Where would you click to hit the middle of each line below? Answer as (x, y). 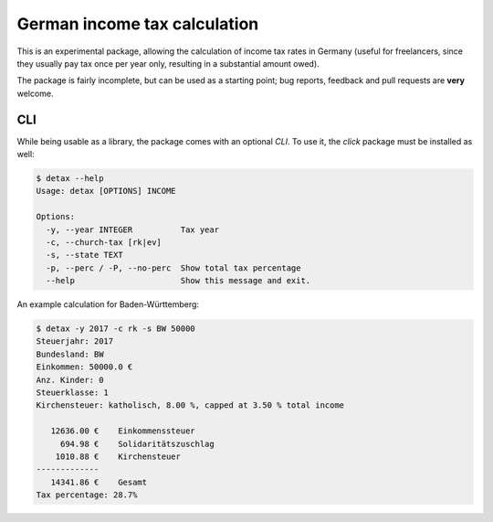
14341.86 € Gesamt (99, 482)
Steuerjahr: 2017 (75, 341)
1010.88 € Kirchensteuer (118, 457)
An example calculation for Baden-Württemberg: (108, 304)
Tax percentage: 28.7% (87, 495)
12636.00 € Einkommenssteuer (123, 431)
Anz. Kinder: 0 (70, 380)
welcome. (35, 93)
